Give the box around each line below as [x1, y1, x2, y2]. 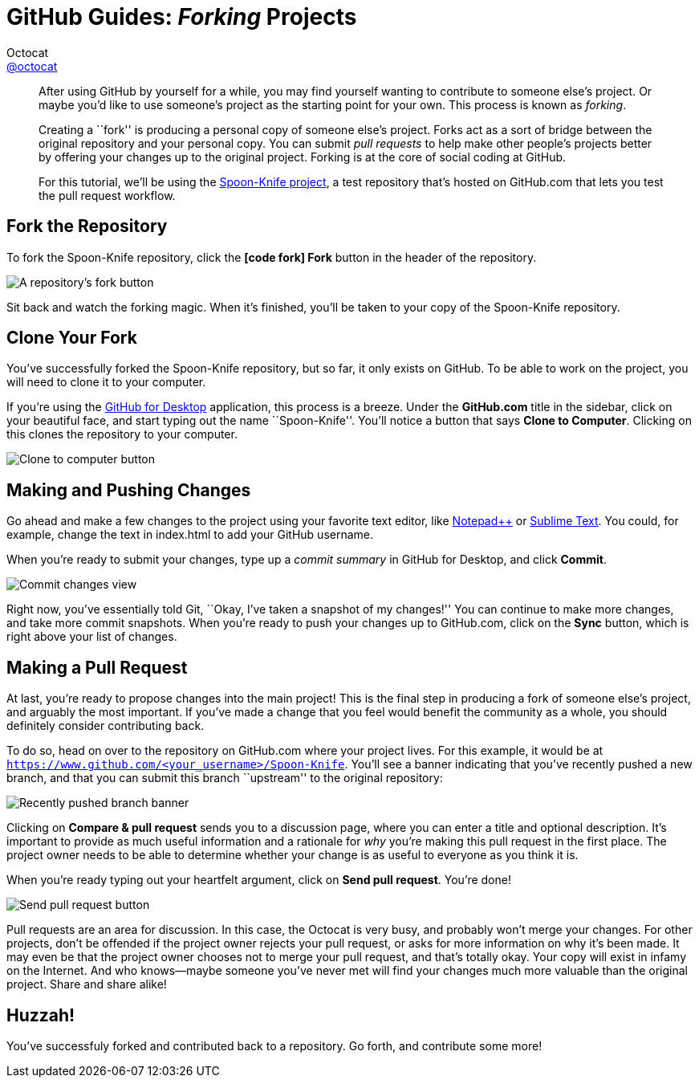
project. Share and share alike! [6, 977, 167, 992]
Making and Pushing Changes [6, 479, 251, 500]
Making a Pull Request [6, 657, 188, 678]
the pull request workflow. [39, 188, 176, 202]
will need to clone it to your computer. [6, 375, 206, 389]
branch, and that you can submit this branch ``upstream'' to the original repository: [6, 771, 443, 785]
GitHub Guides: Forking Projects [6, 3, 357, 31]
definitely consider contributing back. [6, 719, 205, 733]
